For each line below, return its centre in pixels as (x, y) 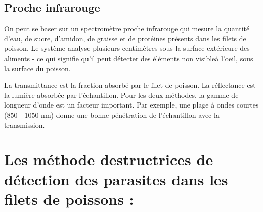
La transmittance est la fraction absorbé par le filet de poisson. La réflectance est (130, 85)
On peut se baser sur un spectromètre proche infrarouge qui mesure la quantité (127, 29)
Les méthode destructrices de (109, 159)
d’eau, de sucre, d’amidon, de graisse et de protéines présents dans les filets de (125, 38)
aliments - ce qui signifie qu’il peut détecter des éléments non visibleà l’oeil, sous (129, 58)
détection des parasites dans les (116, 179)
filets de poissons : (69, 199)
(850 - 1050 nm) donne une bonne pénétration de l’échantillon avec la (112, 114)
